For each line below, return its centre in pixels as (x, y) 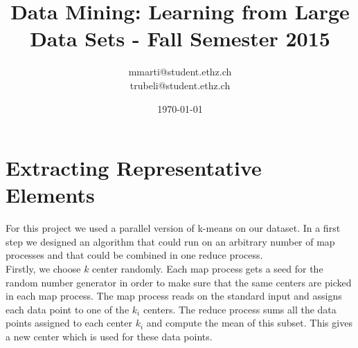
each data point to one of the (68, 309)
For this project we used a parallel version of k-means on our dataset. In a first (173, 228)
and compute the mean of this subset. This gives (249, 323)
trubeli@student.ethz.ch (180, 85)
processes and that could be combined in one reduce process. (134, 255)
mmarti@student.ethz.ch (180, 72)
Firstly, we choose (43, 268)
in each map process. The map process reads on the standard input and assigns (174, 296)
